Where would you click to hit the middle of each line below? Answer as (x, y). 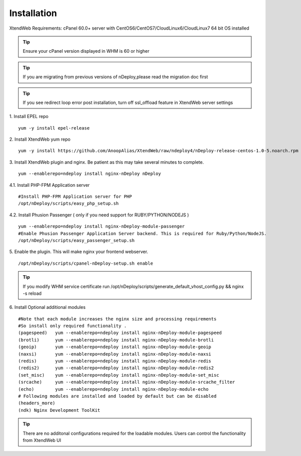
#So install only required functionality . (72, 326)
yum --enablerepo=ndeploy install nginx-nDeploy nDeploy (90, 174)
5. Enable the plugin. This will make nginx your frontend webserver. (79, 252)
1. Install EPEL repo (29, 117)
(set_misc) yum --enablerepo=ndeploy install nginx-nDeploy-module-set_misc (119, 375)
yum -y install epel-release (54, 128)
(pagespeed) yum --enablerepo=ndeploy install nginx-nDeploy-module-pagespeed (120, 333)
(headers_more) (37, 403)
